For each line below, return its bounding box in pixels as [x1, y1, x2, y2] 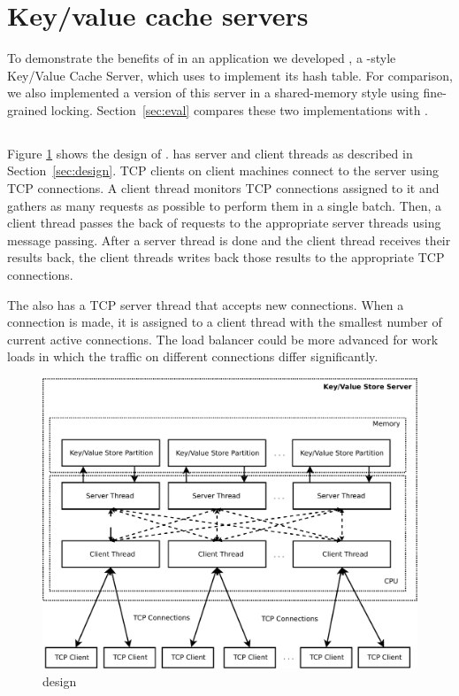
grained [7, 100, 48, 119]
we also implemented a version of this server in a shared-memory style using [7, 83, 419, 102]
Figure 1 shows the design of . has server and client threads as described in [7, 143, 413, 162]
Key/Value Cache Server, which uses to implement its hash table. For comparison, [7, 66, 453, 84]
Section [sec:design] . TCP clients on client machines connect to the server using [7, 161, 439, 180]
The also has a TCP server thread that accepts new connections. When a [7, 295, 404, 313]
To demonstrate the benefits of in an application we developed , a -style [7, 49, 396, 67]
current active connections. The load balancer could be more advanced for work [7, 329, 439, 348]
